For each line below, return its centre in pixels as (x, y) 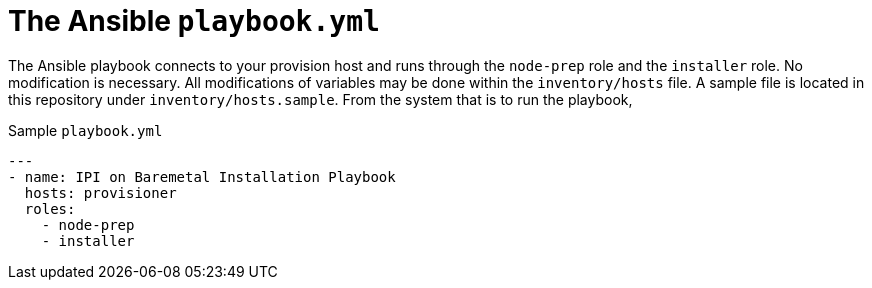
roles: (50, 208)
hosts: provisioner (100, 192)
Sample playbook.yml (85, 130)
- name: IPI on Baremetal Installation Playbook (202, 176)
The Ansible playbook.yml (194, 21)
